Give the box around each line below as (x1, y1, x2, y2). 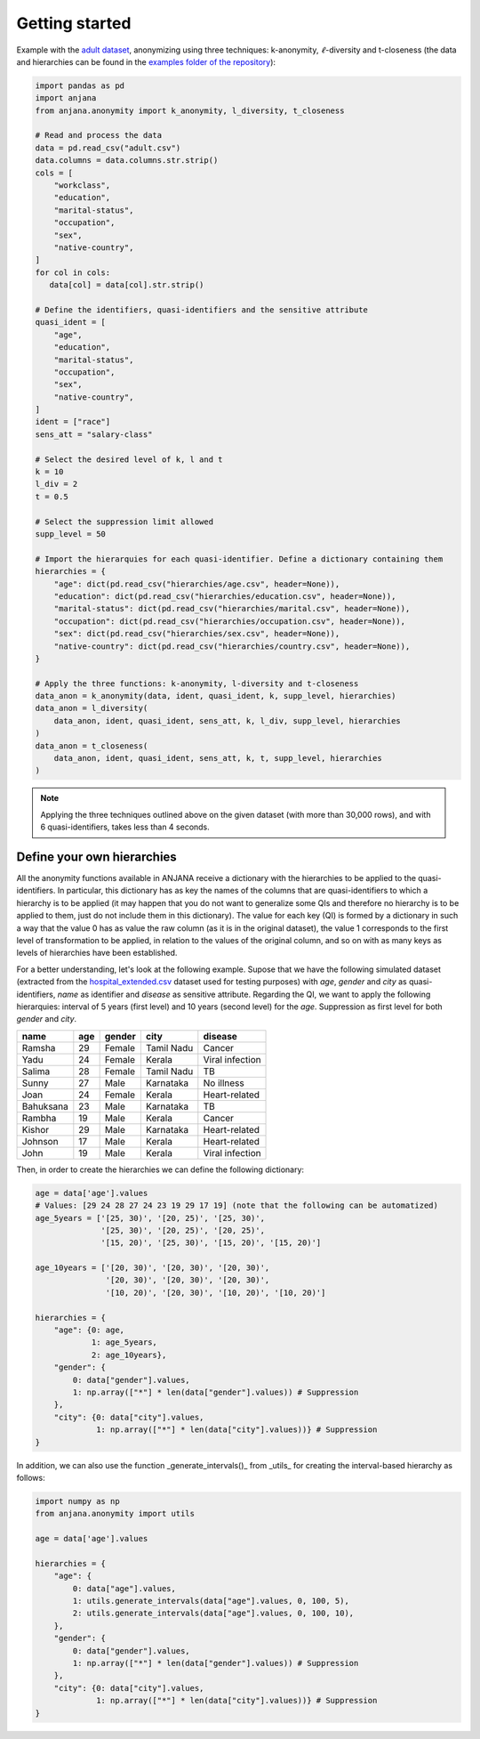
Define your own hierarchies (16, 849, 177, 864)
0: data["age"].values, (72, 1583, 177, 1593)
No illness (203, 1077, 244, 1089)
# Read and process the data (35, 130, 163, 141)
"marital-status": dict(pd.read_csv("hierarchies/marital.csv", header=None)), (53, 603, 411, 614)
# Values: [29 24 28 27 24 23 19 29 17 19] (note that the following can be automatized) (35, 1201, 439, 1210)
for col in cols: (35, 267, 111, 278)
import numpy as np (35, 1496, 120, 1506)
